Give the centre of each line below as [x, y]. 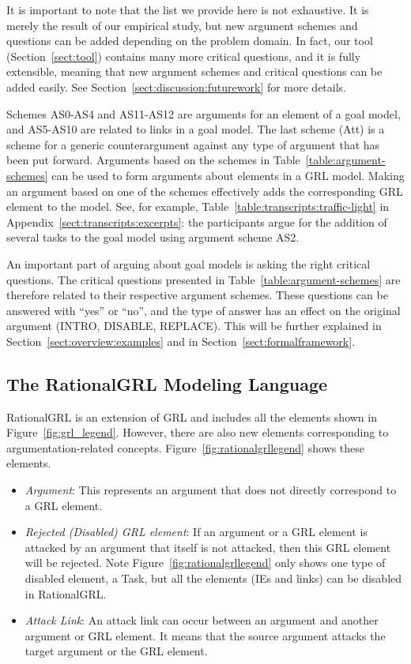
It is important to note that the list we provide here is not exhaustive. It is [188, 9]
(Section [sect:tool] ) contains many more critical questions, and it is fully [184, 56]
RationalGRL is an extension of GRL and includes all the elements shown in [192, 416]
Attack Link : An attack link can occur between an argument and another [202, 620]
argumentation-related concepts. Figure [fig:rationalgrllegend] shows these [186, 447]
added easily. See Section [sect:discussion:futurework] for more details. [176, 86]
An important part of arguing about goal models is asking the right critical [189, 263]
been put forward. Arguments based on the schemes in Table [153, 160]
